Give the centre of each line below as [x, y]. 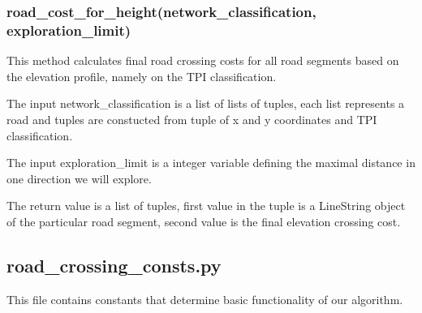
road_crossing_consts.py [114, 265]
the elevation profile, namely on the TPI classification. [142, 76]
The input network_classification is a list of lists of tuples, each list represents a [206, 103]
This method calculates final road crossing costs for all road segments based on [203, 60]
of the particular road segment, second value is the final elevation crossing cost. [204, 221]
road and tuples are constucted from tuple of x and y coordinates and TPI [192, 119]
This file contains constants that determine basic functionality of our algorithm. [205, 299]
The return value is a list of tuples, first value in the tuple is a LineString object [206, 206]
